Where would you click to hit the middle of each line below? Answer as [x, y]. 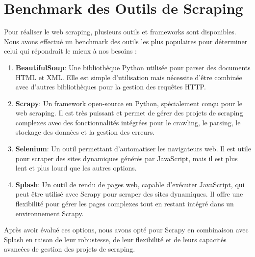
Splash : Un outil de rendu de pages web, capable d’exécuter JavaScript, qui [130, 184]
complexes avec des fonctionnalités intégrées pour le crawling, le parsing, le [128, 122]
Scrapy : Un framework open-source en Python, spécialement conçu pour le [129, 103]
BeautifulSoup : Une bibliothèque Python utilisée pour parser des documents [133, 67]
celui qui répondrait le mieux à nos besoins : [70, 51]
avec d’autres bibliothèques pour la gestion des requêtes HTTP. [111, 87]
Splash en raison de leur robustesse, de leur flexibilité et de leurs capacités [115, 239]
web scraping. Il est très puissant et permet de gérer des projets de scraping [129, 113]
